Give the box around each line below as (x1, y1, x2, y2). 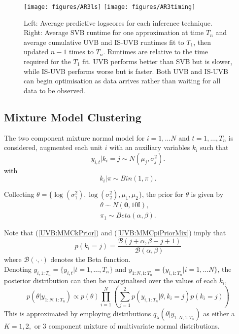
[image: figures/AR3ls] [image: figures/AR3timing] (24, 3, 196, 10)
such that (200, 142, 229, 152)
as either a (203, 308, 235, 319)
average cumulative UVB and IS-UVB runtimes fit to (24, 37, 184, 47)
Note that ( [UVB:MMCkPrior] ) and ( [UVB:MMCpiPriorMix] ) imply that (4, 227, 226, 238)
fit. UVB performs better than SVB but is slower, (82, 56, 233, 67)
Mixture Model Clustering (4, 109, 141, 124)
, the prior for (141, 189, 183, 199)
